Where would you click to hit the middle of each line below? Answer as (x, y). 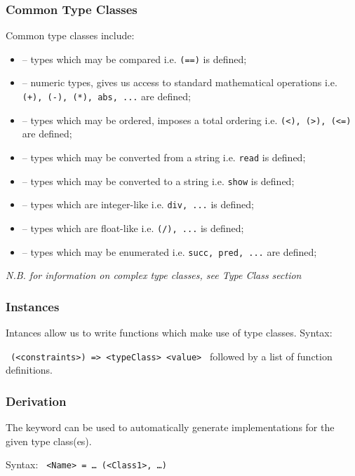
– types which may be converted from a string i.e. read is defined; (164, 157)
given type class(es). (49, 441)
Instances (33, 306)
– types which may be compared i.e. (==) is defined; (134, 59)
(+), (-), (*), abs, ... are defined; (106, 96)
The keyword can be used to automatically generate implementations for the (170, 427)
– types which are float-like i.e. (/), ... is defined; (133, 227)
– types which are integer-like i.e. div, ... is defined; (138, 204)
